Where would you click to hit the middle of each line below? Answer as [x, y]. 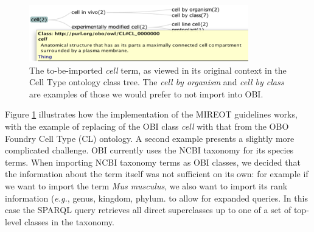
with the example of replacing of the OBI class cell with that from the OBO [147, 126]
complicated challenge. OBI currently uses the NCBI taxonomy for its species [149, 150]
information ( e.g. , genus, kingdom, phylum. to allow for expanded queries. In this [156, 198]
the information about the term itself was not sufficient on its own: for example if [157, 174]
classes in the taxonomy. [69, 221]
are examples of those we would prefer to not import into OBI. [146, 93]
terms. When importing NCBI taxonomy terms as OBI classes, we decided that [153, 162]
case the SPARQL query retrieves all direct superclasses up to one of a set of [148, 210]
